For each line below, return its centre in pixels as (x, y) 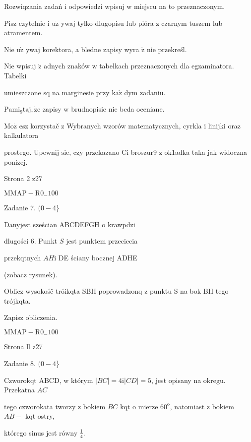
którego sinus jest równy (41, 432)
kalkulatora (21, 135)
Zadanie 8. (20, 363)
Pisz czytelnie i (27, 23)
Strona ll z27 (23, 347)
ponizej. (16, 161)
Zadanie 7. (20, 208)
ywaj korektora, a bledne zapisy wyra (82, 49)
